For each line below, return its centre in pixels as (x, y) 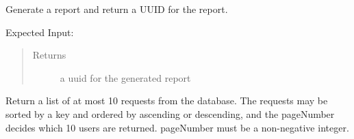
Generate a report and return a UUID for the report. (117, 9)
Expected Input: (40, 32)
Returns (49, 55)
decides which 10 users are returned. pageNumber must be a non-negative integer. (177, 127)
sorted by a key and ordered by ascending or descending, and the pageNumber (170, 113)
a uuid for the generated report (125, 77)
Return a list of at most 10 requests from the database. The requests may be (167, 101)
